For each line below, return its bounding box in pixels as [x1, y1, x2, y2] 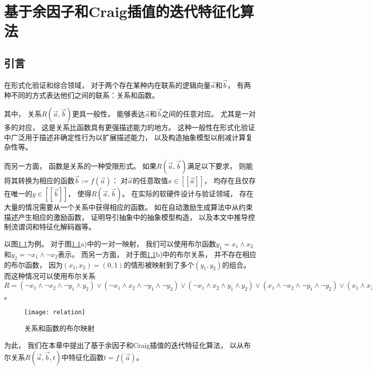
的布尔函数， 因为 [4, 259, 63, 270]
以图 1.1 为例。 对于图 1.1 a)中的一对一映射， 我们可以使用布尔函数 [4, 238, 216, 249]
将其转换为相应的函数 [4, 175, 74, 186]
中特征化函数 [61, 351, 104, 362]
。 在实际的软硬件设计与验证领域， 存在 [122, 188, 253, 199]
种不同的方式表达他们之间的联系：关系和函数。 [4, 89, 159, 100]
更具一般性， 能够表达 [72, 108, 145, 119]
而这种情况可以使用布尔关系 [4, 270, 96, 281]
